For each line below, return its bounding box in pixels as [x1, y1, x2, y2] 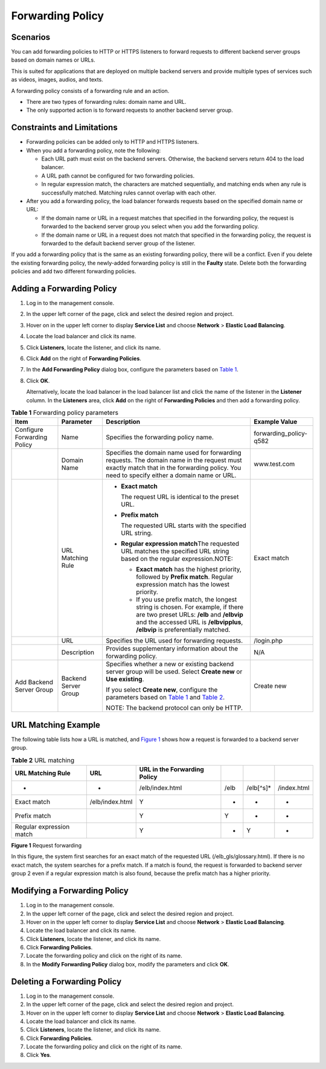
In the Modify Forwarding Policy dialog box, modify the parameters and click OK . [26, 960, 229, 968]
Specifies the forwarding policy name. [106, 433, 214, 441]
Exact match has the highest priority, [136, 565, 241, 574]
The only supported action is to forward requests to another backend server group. [26, 106, 234, 114]
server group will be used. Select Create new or [106, 667, 243, 676]
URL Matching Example [11, 719, 101, 730]
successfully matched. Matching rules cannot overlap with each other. [41, 189, 217, 196]
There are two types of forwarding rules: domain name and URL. [26, 98, 187, 106]
